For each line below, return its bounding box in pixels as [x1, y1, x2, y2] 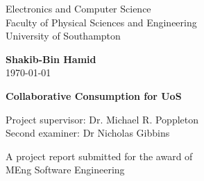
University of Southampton [6, 28, 121, 43]
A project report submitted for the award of [6, 148, 193, 163]
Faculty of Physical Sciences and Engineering [6, 15, 197, 29]
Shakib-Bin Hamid [6, 51, 96, 66]
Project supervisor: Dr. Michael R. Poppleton [6, 112, 199, 126]
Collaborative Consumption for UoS [6, 88, 182, 103]
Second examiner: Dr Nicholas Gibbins [6, 126, 170, 140]
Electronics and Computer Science [6, 1, 151, 15]
